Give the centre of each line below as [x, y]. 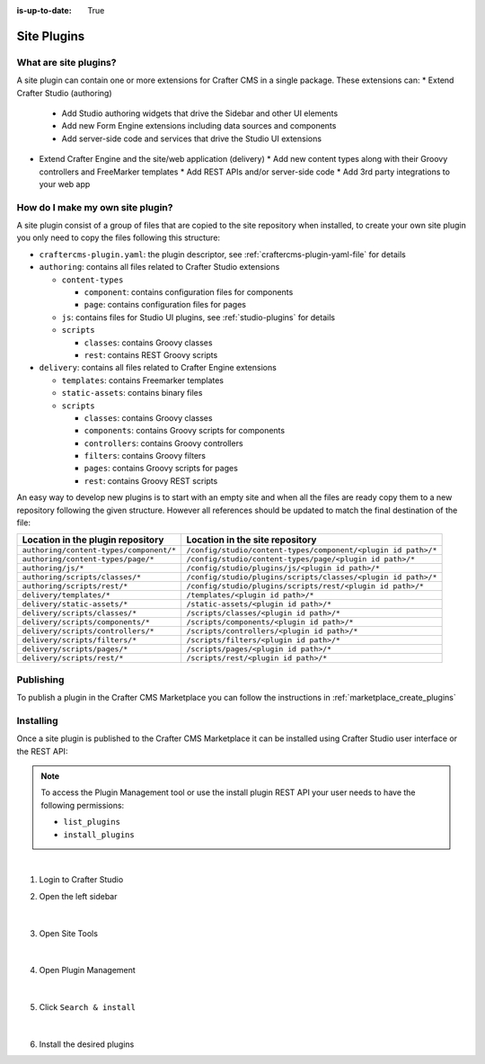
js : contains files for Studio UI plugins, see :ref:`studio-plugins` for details [198, 317]
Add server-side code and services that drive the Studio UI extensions [192, 139]
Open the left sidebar [78, 896]
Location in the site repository [251, 540]
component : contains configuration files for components [189, 291]
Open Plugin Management [88, 970]
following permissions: [83, 805]
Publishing [40, 679]
